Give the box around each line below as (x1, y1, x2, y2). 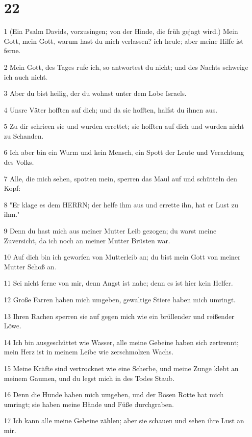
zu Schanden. (4, 130, 44, 141)
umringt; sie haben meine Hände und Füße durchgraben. (4, 399, 174, 409)
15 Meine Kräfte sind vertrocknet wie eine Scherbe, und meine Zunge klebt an (4, 363, 239, 373)
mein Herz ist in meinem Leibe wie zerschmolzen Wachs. (4, 347, 174, 357)
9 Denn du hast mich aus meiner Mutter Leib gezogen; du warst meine (4, 226, 217, 236)
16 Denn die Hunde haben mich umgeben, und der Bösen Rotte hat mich (4, 389, 224, 400)
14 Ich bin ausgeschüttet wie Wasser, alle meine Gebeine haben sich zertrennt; (4, 337, 239, 347)
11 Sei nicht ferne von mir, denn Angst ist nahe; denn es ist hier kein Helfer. (4, 278, 233, 288)
